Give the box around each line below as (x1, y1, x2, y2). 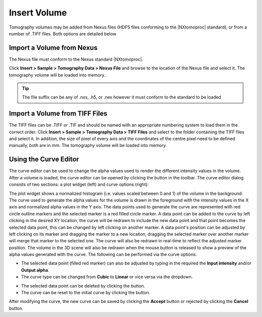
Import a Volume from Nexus (9, 44, 98, 52)
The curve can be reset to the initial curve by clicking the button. (21, 290, 150, 296)
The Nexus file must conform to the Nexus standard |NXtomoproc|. (9, 56, 143, 62)
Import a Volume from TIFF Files (9, 110, 108, 118)
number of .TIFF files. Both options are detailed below (9, 31, 116, 36)
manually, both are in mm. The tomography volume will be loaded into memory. (9, 143, 167, 148)
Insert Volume (9, 7, 67, 18)
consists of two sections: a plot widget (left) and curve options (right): (9, 182, 149, 188)
